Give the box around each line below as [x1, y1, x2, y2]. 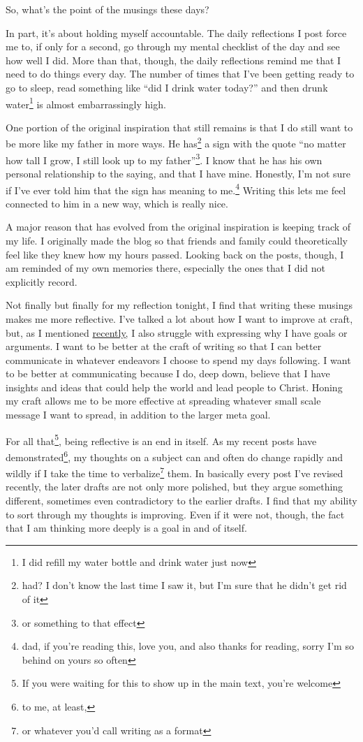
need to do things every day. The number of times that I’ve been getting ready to [6, 66, 355, 81]
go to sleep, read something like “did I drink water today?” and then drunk [6, 80, 328, 94]
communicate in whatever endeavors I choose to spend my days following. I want [6, 352, 351, 367]
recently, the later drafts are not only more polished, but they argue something [6, 479, 343, 494]
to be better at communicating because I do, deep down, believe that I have [6, 366, 330, 381]
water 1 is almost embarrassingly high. [6, 94, 166, 111]
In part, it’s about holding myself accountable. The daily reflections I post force [6, 25, 347, 40]
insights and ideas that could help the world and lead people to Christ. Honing [6, 379, 343, 394]
